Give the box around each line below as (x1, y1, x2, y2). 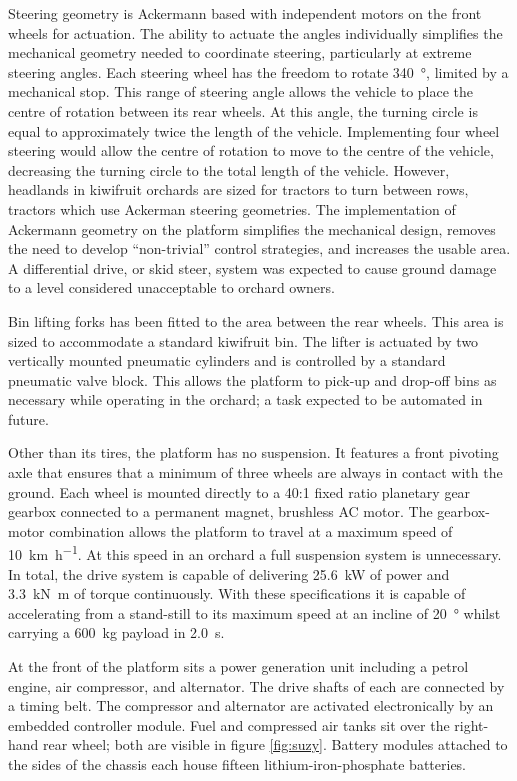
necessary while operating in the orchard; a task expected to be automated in (8, 389, 483, 410)
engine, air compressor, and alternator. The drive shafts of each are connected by (8, 675, 505, 696)
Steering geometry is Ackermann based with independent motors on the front (8, 3, 482, 23)
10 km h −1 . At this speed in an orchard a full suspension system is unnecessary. (8, 541, 502, 565)
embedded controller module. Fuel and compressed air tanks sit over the (8, 714, 450, 735)
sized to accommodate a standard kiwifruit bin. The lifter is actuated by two (8, 330, 479, 351)
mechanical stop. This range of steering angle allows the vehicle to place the (8, 81, 474, 102)
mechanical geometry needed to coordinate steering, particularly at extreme (8, 42, 472, 63)
